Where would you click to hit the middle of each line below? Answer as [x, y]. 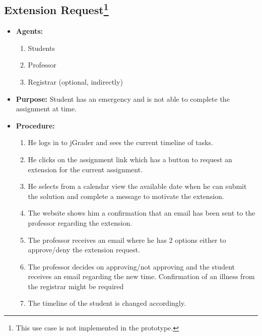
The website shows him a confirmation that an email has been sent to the [142, 213]
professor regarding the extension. [80, 222]
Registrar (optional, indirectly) [75, 81]
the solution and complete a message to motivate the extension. [126, 196]
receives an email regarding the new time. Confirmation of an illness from [141, 276]
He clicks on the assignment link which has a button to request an [130, 159]
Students [41, 48]
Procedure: [35, 125]
